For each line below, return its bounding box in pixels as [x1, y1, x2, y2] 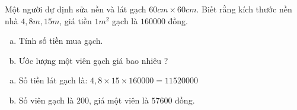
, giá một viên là [89, 93, 149, 106]
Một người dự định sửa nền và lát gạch [5, 3, 146, 15]
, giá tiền [59, 14, 92, 27]
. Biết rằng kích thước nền [196, 3, 292, 15]
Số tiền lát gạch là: [18, 74, 88, 86]
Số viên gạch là [18, 93, 74, 106]
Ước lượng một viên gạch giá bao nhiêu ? [18, 54, 168, 66]
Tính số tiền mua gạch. [18, 34, 103, 47]
